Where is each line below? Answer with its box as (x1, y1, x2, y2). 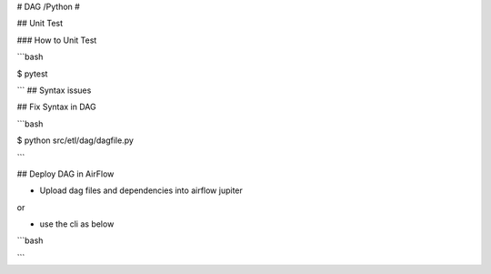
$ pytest (16, 68, 48, 79)
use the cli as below (39, 218, 115, 229)
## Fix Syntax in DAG (16, 101, 96, 113)
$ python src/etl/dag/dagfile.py (16, 135, 134, 146)
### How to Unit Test (16, 35, 97, 46)
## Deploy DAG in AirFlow (16, 168, 115, 179)
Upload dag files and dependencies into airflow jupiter (39, 185, 243, 196)
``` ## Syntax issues (16, 85, 92, 96)
